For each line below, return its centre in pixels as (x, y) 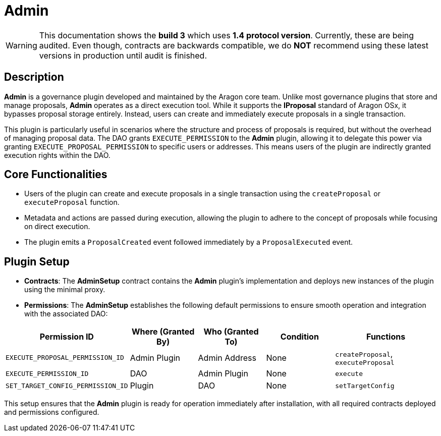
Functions (386, 337)
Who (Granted (231, 332)
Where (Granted (163, 332)
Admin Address (227, 358)
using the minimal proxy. (65, 290)
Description (34, 77)
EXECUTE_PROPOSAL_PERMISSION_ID (65, 358)
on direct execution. (57, 227)
